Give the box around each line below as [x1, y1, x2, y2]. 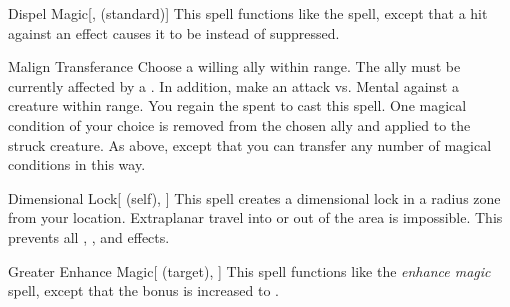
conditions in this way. [8, 154, 146, 175]
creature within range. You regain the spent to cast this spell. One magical [8, 95, 467, 116]
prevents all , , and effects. [8, 226, 170, 247]
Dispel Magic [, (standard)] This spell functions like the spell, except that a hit [8, 3, 488, 23]
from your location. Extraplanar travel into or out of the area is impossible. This [8, 207, 503, 228]
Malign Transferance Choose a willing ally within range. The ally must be [8, 56, 461, 77]
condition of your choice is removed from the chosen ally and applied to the [8, 114, 471, 135]
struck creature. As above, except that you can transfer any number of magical [8, 134, 492, 155]
